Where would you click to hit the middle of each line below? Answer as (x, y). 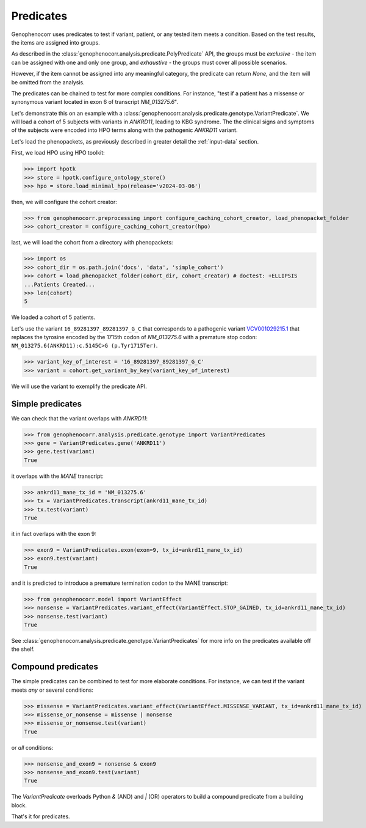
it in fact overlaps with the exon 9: (54, 533)
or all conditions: (32, 747)
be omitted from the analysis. (48, 82)
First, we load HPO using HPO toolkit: (58, 153)
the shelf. (23, 649)
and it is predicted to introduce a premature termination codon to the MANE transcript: (120, 583)
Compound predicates (55, 667)
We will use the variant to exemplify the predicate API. (79, 386)
